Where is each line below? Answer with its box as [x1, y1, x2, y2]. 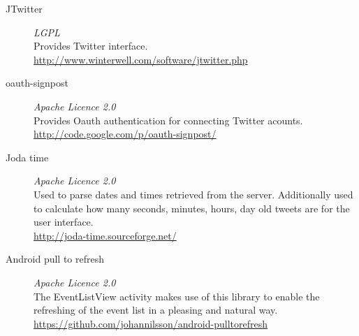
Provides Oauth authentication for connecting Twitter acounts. [34, 112, 303, 127]
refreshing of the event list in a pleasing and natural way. [34, 302, 278, 317]
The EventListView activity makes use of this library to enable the [34, 288, 320, 303]
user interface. [34, 214, 94, 229]
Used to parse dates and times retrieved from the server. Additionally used [34, 187, 353, 201]
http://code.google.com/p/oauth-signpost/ [34, 126, 217, 141]
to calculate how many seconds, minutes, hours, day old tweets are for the [34, 200, 350, 215]
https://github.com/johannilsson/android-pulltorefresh [34, 316, 268, 330]
